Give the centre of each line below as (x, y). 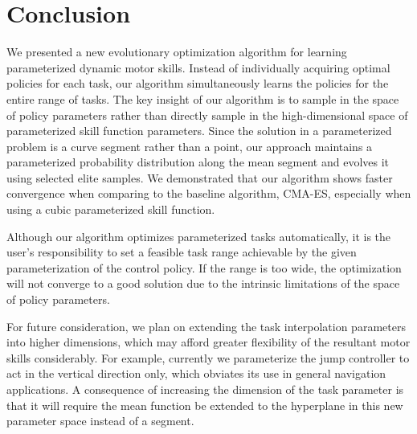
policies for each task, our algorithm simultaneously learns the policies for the (198, 83)
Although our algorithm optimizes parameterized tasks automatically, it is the (199, 236)
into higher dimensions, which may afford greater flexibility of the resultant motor (208, 342)
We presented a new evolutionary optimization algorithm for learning (177, 52)
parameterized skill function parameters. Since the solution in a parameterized (199, 131)
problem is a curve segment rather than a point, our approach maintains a (190, 146)
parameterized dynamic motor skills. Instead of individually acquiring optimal (198, 67)
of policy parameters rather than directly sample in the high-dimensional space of (207, 115)
